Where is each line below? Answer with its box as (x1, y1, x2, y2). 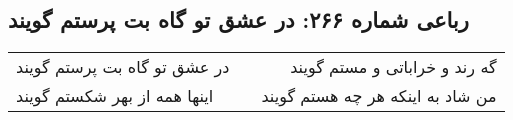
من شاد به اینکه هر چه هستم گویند (261, 84, 497, 108)
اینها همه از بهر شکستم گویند (16, 84, 214, 108)
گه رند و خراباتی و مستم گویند (290, 55, 497, 79)
